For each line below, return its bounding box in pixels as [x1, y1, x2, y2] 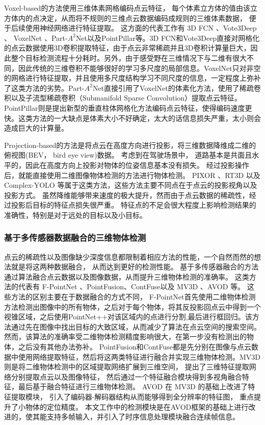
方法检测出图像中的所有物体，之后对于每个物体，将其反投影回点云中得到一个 [4, 301, 261, 312]
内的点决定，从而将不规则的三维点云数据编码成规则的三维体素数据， [18, 12, 247, 23]
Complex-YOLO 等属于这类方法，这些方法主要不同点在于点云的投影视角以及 [4, 180, 257, 190]
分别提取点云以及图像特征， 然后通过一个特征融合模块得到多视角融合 [11, 371, 242, 382]
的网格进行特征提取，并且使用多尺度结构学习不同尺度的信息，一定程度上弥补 [4, 72, 261, 83]
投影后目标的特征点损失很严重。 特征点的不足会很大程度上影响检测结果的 [11, 199, 256, 210]
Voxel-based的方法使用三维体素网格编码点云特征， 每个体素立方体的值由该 [4, 3, 251, 13]
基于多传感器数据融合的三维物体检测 [4, 231, 146, 244]
